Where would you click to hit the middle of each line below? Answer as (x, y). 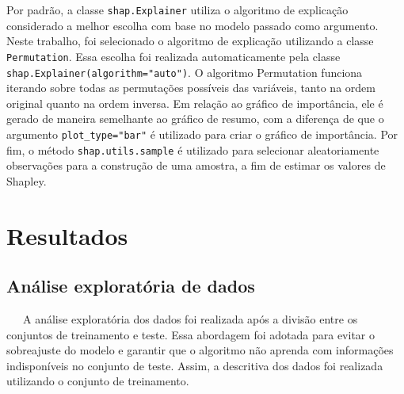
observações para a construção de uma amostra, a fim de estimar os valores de (196, 165)
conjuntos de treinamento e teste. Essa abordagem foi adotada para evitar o (191, 334)
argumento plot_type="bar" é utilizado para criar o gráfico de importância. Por (202, 134)
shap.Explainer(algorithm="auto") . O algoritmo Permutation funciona (185, 72)
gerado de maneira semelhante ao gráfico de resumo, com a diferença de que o (195, 119)
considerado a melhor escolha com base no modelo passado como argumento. (192, 25)
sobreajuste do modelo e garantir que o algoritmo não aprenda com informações (200, 350)
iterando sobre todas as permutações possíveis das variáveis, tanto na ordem (191, 88)
